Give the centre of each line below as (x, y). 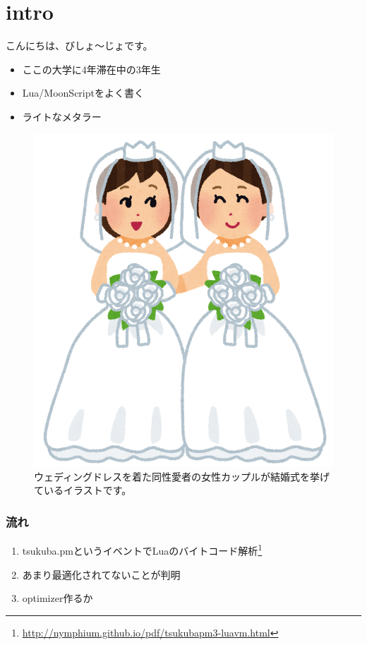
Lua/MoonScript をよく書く (83, 93)
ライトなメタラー (62, 116)
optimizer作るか (58, 598)
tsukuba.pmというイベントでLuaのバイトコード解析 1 (142, 549)
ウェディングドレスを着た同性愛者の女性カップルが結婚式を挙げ (182, 476)
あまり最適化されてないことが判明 (101, 574)
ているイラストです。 (83, 490)
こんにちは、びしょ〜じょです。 (79, 46)
